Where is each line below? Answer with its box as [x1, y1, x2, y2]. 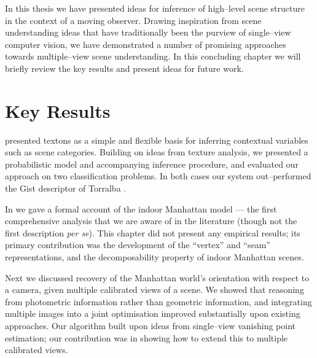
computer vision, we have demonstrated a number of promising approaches [5, 37, 286, 50]
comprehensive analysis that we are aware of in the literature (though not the [5, 214, 297, 227]
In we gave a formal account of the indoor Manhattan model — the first [5, 202, 277, 215]
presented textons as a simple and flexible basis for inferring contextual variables [5, 133, 308, 146]
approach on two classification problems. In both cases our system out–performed [5, 169, 311, 182]
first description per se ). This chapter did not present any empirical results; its [5, 226, 300, 239]
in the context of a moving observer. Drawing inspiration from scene [5, 14, 262, 26]
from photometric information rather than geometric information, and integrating [5, 295, 312, 308]
